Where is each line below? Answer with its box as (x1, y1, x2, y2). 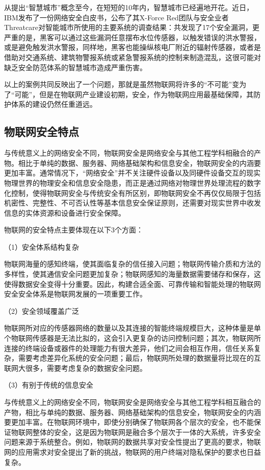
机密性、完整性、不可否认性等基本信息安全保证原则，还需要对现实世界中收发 (4, 197, 261, 208)
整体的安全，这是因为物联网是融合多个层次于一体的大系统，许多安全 (32, 426, 261, 437)
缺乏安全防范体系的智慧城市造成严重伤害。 (4, 62, 147, 72)
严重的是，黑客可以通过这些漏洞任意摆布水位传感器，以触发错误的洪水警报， (4, 32, 261, 42)
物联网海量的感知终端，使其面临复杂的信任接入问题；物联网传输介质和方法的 (4, 258, 261, 269)
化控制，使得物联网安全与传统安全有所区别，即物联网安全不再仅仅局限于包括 (4, 187, 261, 198)
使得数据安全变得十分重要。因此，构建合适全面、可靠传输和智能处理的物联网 (4, 278, 261, 289)
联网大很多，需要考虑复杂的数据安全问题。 (4, 362, 147, 373)
